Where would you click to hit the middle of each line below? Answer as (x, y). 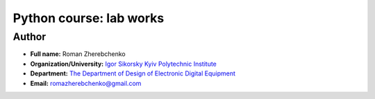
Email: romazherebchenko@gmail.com (86, 83)
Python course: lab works (89, 18)
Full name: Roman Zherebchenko (78, 54)
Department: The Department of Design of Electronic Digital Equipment (133, 73)
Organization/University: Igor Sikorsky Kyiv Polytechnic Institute (123, 64)
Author (30, 37)
